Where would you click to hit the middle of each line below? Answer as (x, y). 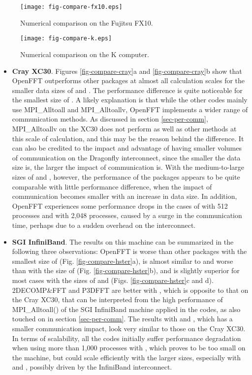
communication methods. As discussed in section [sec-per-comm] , (110, 119)
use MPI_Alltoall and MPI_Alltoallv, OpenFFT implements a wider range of (130, 109)
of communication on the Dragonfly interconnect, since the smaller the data (126, 157)
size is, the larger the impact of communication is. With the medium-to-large (128, 167)
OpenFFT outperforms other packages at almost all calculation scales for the (128, 80)
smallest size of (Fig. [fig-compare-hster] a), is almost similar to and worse (123, 261)
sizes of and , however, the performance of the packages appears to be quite (126, 177)
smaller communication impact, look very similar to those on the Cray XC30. (129, 328)
